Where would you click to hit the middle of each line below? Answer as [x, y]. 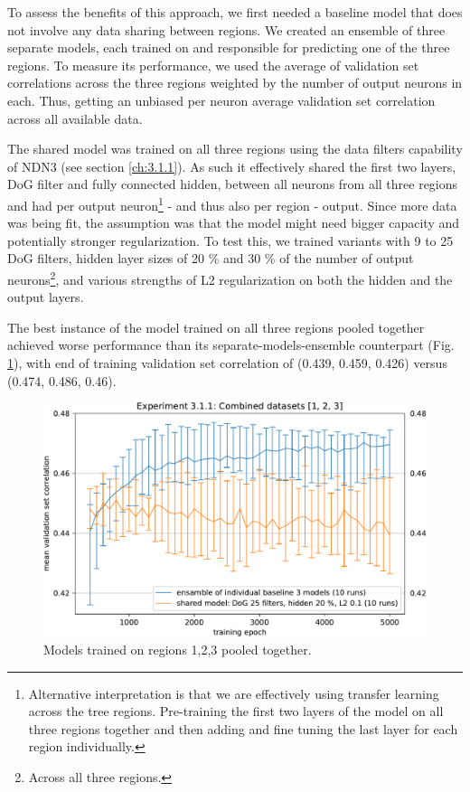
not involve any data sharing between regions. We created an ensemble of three [226, 29]
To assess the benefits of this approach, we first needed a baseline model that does [235, 12]
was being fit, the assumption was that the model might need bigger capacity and [234, 223]
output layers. [46, 297]
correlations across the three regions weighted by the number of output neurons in [235, 83]
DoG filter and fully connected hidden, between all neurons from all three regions [233, 184]
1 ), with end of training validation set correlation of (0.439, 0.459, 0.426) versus [227, 363]
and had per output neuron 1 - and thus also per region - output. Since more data [232, 203]
